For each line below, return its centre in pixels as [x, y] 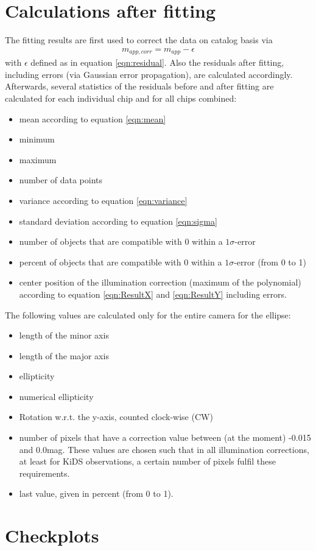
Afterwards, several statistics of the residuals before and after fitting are [139, 86]
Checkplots [52, 535]
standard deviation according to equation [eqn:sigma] [118, 221]
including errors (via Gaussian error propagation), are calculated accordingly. [149, 74]
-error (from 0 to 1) [270, 261]
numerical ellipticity [56, 396]
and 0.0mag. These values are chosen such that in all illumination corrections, [164, 449]
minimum [37, 139]
